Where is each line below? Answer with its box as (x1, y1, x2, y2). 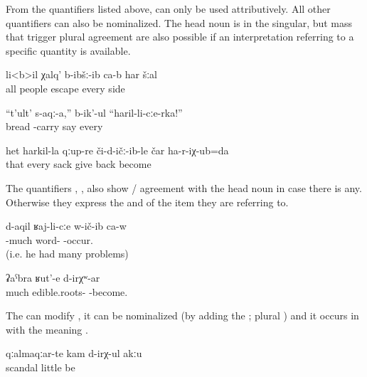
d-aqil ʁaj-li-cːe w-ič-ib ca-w (6, 218, 127, 233)
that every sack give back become (6, 156, 151, 171)
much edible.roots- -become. (6, 284, 128, 299)
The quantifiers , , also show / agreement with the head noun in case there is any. (6, 180, 362, 195)
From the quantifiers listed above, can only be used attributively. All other (6, 1, 331, 16)
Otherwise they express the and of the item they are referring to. (6, 194, 289, 209)
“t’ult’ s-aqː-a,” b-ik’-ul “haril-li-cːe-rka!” (6, 105, 183, 120)
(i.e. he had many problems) (6, 246, 129, 261)
